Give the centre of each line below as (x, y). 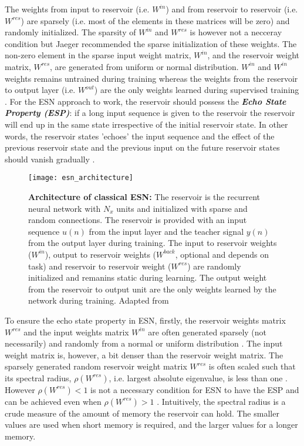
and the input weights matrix (76, 332)
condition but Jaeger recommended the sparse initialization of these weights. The (151, 43)
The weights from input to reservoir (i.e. (77, 9)
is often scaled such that (252, 366)
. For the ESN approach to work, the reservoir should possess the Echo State (146, 101)
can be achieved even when (53, 401)
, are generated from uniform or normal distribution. (144, 66)
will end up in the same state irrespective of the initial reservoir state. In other (146, 124)
